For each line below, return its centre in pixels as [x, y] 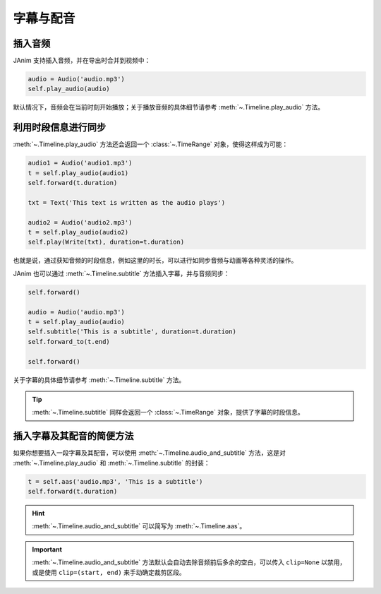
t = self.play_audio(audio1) [78, 173]
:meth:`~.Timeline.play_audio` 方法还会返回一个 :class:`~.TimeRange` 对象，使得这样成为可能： [151, 144]
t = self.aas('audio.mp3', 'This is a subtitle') [115, 481]
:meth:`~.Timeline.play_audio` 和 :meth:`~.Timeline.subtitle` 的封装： [112, 463]
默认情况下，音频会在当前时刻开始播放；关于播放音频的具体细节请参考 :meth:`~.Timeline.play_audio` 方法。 [169, 107]
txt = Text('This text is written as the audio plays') [127, 202]
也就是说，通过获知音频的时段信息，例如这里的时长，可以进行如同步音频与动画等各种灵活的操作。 [155, 261]
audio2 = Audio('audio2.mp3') [80, 222]
